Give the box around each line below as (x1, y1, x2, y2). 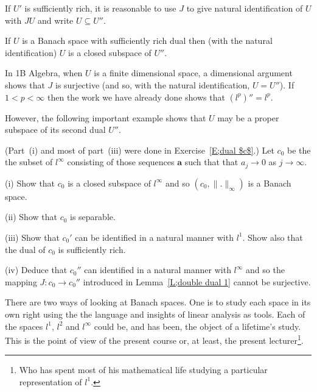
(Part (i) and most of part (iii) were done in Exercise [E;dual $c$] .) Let (5, 143, 274, 156)
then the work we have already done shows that (47, 90, 225, 103)
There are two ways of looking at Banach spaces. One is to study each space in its (5, 296, 311, 308)
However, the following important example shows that (5, 111, 206, 124)
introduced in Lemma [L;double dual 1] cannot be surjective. (83, 275, 311, 288)
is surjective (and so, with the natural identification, (55, 78, 250, 91)
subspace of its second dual (5, 123, 106, 136)
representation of (19, 375, 82, 388)
